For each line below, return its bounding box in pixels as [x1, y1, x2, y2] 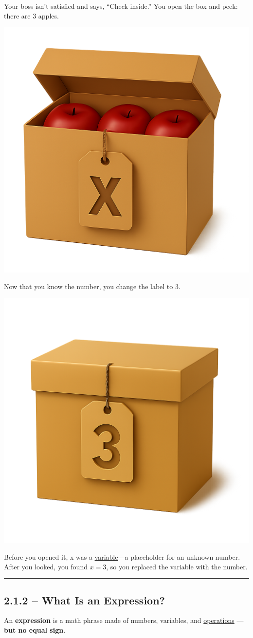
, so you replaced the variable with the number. [106, 561, 248, 571]
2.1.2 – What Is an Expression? [4, 592, 165, 607]
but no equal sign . [4, 624, 66, 635]
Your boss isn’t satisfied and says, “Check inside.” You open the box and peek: [4, 1, 238, 11]
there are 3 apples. [4, 10, 59, 20]
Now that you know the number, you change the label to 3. [4, 281, 181, 291]
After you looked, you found [4, 561, 88, 571]
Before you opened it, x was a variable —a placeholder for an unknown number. [4, 551, 240, 562]
